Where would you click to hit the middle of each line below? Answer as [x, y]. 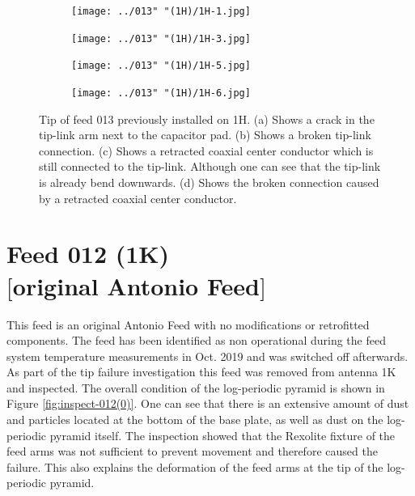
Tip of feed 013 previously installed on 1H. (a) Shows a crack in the [207, 119]
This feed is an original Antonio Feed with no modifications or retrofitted [188, 324]
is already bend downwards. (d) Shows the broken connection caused [209, 182]
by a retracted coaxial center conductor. [138, 198]
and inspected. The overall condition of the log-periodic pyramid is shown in [196, 387]
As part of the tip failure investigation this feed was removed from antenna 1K [201, 372]
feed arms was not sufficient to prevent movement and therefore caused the [192, 451]
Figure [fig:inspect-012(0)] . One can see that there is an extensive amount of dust [208, 403]
